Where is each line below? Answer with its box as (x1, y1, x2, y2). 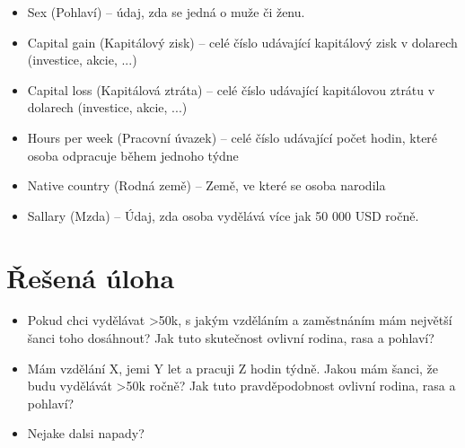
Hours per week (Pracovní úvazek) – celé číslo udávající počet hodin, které (27, 127, 438, 146)
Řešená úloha (6, 259, 175, 295)
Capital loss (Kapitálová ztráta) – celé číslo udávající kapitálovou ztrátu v (27, 80, 435, 99)
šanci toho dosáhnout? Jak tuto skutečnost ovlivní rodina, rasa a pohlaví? (27, 329, 434, 347)
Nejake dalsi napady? (27, 424, 145, 443)
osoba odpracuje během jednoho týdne (27, 145, 239, 164)
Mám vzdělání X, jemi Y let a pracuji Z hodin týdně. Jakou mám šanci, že (27, 358, 439, 377)
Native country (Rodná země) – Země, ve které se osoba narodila (27, 176, 386, 195)
